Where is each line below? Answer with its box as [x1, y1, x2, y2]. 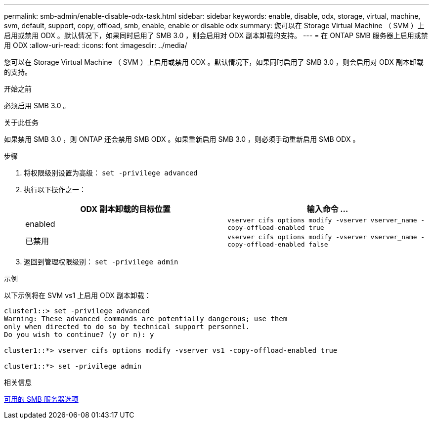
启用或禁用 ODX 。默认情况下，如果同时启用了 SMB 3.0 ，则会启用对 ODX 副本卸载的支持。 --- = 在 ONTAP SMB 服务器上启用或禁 [4, 31, 428, 40]
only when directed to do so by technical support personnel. [4, 323, 250, 331]
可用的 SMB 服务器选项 [4, 395, 79, 403]
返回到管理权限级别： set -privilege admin [24, 257, 178, 266]
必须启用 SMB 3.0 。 [4, 101, 70, 110]
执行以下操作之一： [24, 185, 86, 194]
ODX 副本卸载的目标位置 [80, 204, 171, 214]
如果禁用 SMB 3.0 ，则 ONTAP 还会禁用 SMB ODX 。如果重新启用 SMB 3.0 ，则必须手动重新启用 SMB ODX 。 [4, 135, 360, 143]
